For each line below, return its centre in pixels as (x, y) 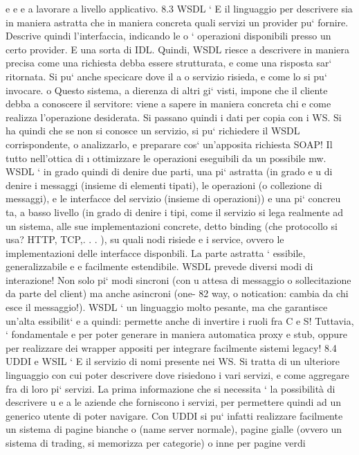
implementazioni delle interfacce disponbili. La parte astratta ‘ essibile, (156, 252)
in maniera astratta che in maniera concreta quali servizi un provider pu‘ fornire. (177, 22)
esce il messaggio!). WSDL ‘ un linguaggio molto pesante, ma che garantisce (167, 307)
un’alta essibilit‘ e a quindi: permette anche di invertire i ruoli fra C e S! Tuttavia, (180, 320)
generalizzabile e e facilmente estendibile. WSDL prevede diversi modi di (159, 266)
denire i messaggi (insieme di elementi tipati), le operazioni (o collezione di (164, 185)
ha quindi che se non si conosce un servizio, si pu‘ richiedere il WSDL (153, 131)
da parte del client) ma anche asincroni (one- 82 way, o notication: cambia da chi (177, 293)
